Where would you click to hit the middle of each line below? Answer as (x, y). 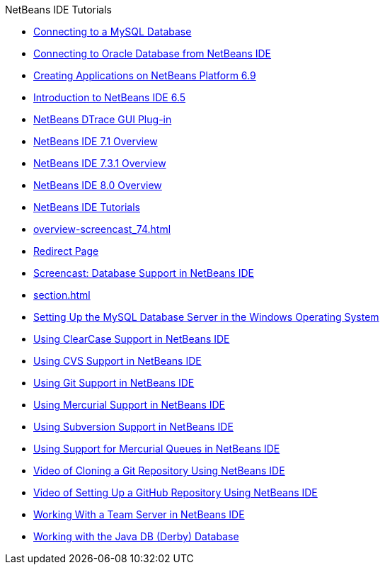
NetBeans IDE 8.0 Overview (98, 185)
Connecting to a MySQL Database (113, 32)
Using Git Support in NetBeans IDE (114, 383)
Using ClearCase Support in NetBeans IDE (132, 339)
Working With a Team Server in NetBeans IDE (139, 514)
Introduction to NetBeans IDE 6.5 (110, 97)
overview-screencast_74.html (102, 229)
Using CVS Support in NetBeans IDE (117, 361)
